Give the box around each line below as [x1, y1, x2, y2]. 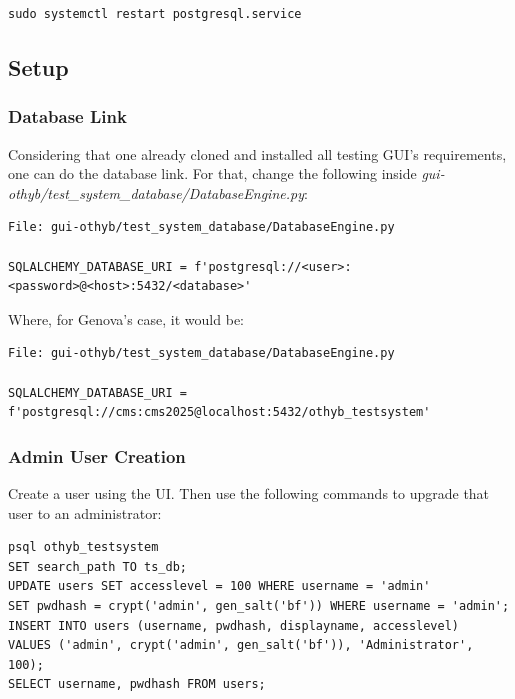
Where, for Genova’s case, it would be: [8, 308, 244, 329]
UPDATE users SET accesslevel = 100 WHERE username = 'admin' [8, 579, 431, 594]
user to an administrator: [8, 502, 162, 523]
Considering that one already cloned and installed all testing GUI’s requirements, [8, 143, 507, 164]
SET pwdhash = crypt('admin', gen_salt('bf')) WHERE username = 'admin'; [8, 598, 510, 613]
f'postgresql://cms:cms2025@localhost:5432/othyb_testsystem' [8, 405, 431, 420]
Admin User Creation [8, 443, 186, 468]
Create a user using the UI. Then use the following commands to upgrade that [8, 482, 490, 503]
